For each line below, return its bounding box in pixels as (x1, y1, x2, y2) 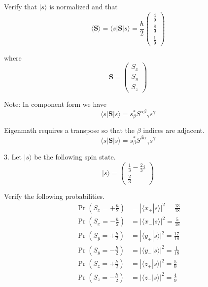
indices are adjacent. (143, 125, 205, 135)
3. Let (4, 152, 22, 161)
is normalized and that (49, 1, 118, 11)
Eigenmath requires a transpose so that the (4, 125, 135, 135)
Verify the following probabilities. (4, 191, 104, 201)
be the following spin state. (34, 152, 116, 161)
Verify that (4, 1, 37, 11)
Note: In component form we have (4, 98, 107, 109)
